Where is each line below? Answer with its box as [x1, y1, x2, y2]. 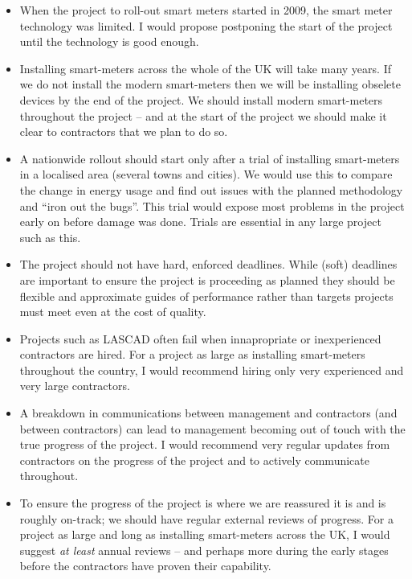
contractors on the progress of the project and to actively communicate [19, 451, 369, 468]
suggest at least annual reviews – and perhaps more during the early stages [19, 541, 389, 558]
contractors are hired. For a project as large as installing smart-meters [19, 346, 365, 363]
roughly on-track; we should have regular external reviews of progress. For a [19, 510, 394, 527]
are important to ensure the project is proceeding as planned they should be [19, 271, 395, 288]
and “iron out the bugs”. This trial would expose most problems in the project [19, 197, 405, 214]
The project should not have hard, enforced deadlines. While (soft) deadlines [19, 256, 398, 273]
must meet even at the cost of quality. [19, 303, 206, 320]
